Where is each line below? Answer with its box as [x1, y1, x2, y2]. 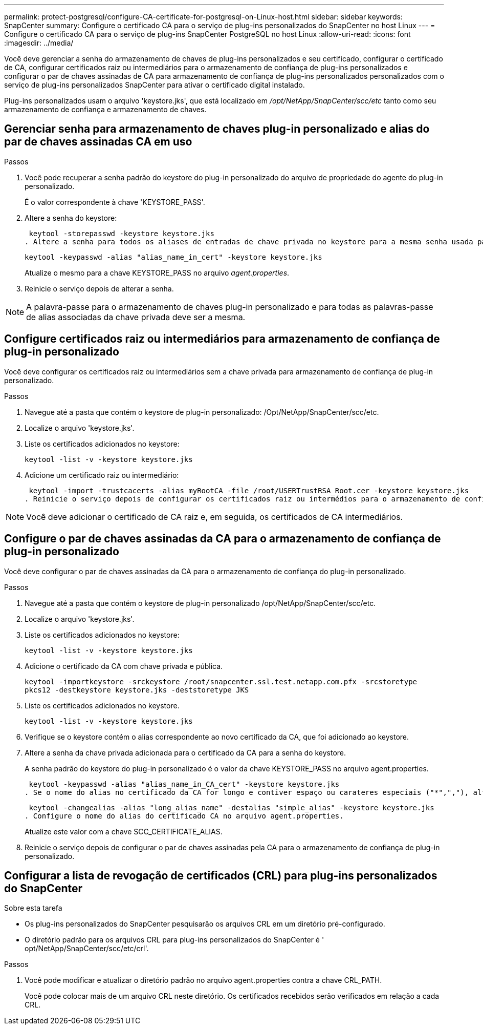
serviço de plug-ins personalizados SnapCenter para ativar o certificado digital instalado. [4, 80, 305, 89]
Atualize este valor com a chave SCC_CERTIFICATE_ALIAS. [25, 827, 223, 836]
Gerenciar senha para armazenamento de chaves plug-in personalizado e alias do [4, 122, 430, 136]
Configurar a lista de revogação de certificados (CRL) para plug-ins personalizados [4, 869, 437, 882]
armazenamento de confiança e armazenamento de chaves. [4, 105, 207, 114]
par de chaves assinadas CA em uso [4, 135, 192, 149]
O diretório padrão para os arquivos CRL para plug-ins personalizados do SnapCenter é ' [25, 935, 324, 944]
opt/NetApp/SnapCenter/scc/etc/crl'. [25, 944, 149, 953]
